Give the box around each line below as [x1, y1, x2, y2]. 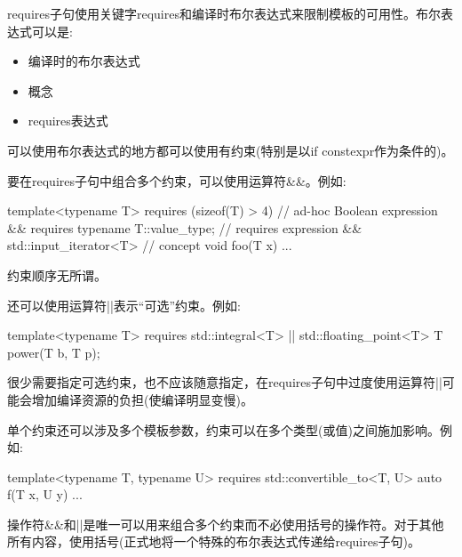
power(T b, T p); [7, 343, 100, 361]
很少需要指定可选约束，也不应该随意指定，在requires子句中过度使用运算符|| [7, 373, 442, 392]
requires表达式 [28, 111, 108, 130]
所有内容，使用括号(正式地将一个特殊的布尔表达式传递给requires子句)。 [7, 532, 420, 551]
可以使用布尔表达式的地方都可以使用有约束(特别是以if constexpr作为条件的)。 [7, 141, 454, 159]
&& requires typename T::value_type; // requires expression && [7, 218, 362, 237]
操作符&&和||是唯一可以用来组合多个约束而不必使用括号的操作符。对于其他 [7, 514, 444, 533]
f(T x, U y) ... [7, 485, 83, 504]
